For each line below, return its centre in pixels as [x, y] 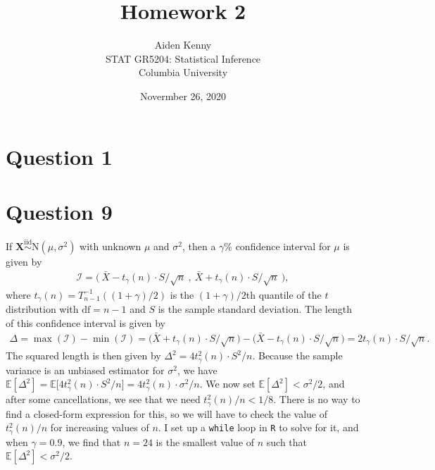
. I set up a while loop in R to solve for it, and [258, 427]
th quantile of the [284, 294]
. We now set [227, 384]
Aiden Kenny [183, 45]
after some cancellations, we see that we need [103, 399]
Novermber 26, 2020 [183, 95]
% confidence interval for [277, 246]
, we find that [92, 441]
